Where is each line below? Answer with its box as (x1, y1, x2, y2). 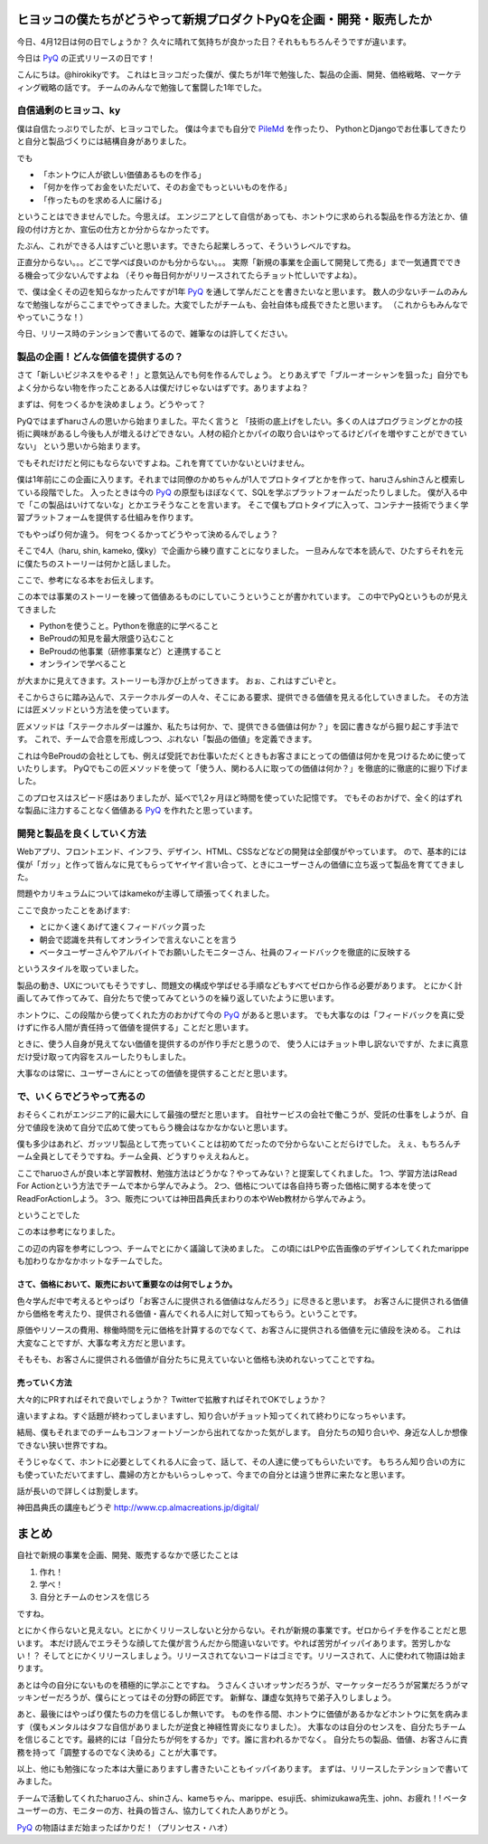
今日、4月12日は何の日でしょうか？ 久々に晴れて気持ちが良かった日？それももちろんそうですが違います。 (16, 36, 411, 47)
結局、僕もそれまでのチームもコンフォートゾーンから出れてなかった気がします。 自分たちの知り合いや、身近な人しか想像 (16, 1427, 468, 1438)
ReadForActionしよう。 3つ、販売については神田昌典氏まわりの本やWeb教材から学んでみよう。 (16, 1193, 371, 1203)
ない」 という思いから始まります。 (16, 441, 145, 451)
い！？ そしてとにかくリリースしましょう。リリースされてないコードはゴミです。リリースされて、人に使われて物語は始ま (16, 1649, 466, 1660)
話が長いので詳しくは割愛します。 (16, 1485, 144, 1497)
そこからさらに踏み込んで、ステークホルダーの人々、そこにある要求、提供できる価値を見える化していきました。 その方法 (16, 692, 469, 703)
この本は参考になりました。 (16, 1226, 120, 1237)
